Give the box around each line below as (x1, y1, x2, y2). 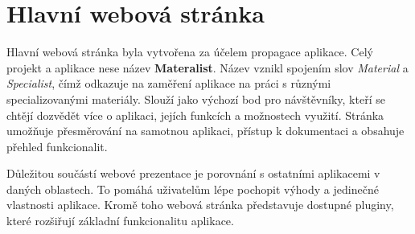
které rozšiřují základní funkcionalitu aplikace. (6, 212, 234, 229)
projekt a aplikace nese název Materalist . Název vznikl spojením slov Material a (6, 59, 409, 76)
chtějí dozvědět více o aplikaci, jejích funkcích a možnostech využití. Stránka (6, 106, 384, 123)
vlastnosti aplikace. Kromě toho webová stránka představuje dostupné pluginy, (6, 196, 394, 213)
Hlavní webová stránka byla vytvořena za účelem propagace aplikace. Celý (6, 43, 373, 60)
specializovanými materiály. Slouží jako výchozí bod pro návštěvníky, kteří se (6, 90, 385, 107)
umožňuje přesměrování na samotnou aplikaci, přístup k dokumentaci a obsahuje (6, 122, 405, 139)
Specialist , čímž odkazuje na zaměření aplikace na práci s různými (6, 75, 331, 92)
